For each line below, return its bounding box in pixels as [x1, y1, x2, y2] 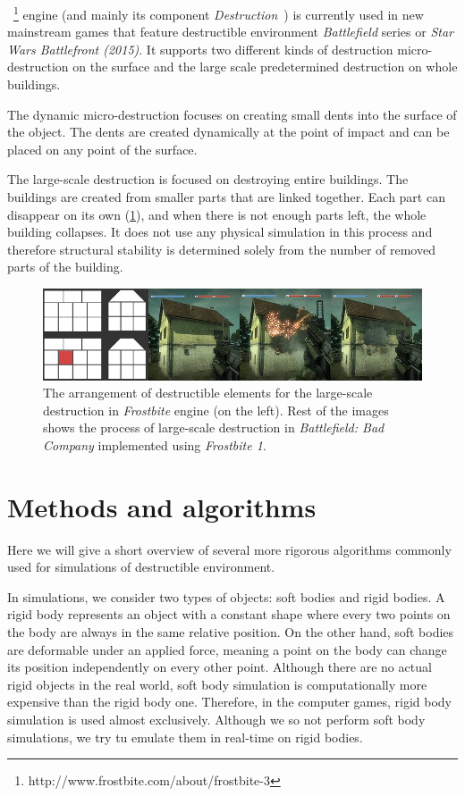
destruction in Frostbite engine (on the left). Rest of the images [43, 400, 389, 419]
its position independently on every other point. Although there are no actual [7, 658, 432, 676]
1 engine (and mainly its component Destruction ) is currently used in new [13, 3, 424, 23]
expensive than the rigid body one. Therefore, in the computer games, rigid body [7, 692, 452, 711]
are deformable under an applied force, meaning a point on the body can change [7, 640, 447, 658]
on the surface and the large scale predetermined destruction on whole [72, 57, 458, 76]
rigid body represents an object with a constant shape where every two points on [7, 605, 451, 624]
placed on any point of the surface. [7, 139, 198, 158]
